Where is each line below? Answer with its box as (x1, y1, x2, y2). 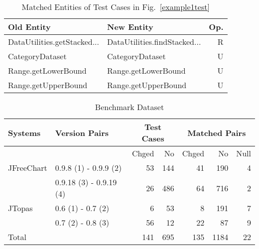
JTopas (8, 202, 33, 214)
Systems (8, 126, 41, 138)
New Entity (107, 21, 153, 32)
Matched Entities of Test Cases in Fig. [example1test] (21, 1, 210, 12)
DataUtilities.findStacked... (107, 36, 201, 47)
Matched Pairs (187, 126, 246, 138)
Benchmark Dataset (95, 101, 164, 113)
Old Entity (8, 21, 51, 32)
